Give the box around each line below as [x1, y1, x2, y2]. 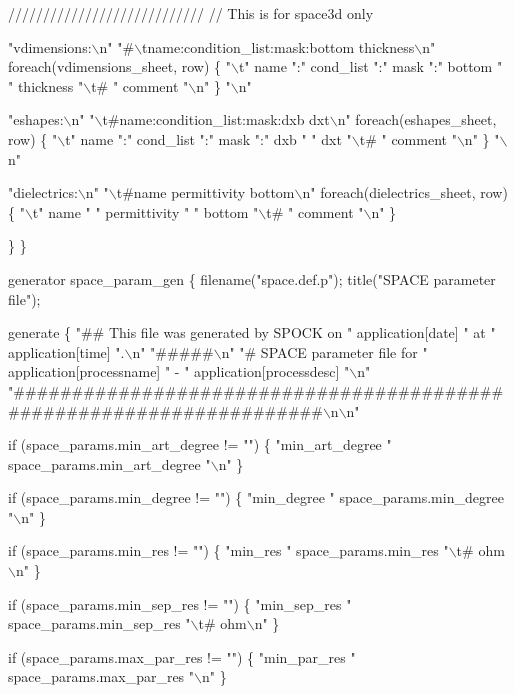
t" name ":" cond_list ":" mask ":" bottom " [238, 56, 503, 77]
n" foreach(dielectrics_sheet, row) [302, 182, 508, 203]
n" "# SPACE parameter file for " [221, 341, 428, 362]
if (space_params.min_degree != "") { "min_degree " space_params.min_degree [8, 487, 504, 508]
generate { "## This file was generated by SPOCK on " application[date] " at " [8, 322, 496, 343]
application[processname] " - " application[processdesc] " [8, 361, 350, 382]
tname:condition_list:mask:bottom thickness [142, 36, 415, 57]
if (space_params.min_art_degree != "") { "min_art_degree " [8, 434, 392, 455]
